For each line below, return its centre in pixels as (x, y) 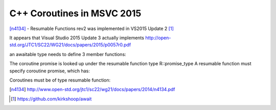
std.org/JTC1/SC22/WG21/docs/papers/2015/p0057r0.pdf (70, 45)
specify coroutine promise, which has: (50, 71)
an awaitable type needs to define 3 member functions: (68, 54)
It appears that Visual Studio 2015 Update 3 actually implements (77, 38)
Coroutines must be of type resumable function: (60, 80)
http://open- (158, 38)
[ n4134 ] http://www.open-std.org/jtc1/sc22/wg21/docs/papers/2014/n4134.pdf (92, 90)
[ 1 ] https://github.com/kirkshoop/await (51, 99)
